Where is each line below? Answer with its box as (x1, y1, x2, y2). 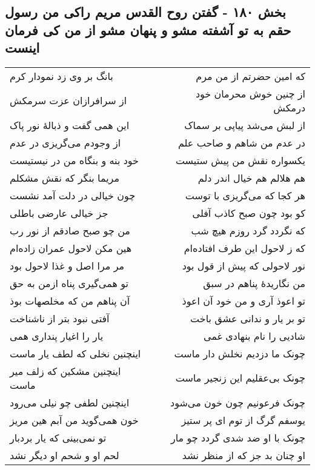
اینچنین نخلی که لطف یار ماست (10, 346, 141, 360)
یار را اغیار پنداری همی (10, 328, 104, 343)
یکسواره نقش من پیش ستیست (175, 153, 305, 167)
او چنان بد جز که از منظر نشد (182, 448, 305, 462)
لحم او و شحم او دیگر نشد (10, 448, 119, 462)
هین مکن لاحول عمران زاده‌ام (10, 240, 132, 255)
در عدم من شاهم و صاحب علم (177, 135, 305, 150)
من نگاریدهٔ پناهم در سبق (203, 276, 305, 290)
